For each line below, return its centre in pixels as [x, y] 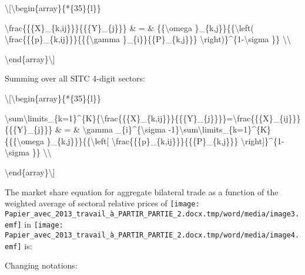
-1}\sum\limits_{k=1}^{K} [219, 129]
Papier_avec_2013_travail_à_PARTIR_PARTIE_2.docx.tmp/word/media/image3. [152, 214]
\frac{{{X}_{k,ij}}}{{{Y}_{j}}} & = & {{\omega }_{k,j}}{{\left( [129, 27]
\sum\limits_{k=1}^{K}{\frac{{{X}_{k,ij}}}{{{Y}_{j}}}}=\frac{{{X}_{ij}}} [153, 118]
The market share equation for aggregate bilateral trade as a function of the [142, 191]
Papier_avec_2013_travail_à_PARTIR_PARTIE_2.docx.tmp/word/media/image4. [152, 235]
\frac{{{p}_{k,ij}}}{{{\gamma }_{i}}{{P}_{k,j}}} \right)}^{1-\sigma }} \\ [148, 39]
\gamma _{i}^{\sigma [124, 129]
